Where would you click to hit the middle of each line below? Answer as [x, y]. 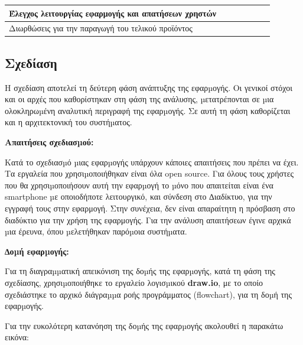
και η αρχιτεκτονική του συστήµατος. [69, 122]
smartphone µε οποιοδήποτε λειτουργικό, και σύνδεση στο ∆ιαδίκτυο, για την [139, 196]
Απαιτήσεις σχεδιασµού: [49, 142]
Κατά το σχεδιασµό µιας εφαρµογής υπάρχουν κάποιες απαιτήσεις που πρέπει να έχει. [152, 162]
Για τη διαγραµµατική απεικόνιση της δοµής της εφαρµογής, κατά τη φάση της [140, 271]
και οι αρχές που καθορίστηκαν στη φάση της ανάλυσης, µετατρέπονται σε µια [139, 99]
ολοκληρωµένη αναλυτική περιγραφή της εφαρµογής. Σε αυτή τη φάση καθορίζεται [148, 110]
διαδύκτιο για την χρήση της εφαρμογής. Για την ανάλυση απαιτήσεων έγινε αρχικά [148, 219]
